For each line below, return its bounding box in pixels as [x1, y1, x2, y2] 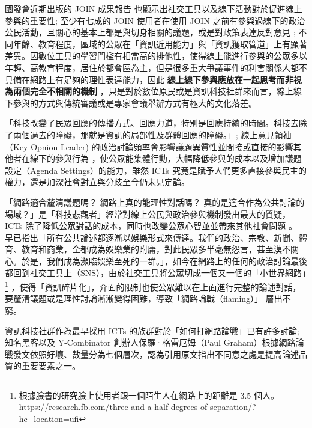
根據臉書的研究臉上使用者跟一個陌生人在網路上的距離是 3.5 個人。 [19, 388, 280, 401]
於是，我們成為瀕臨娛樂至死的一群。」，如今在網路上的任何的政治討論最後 [21, 254, 307, 267]
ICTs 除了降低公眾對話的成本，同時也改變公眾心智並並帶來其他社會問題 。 [5, 219, 297, 232]
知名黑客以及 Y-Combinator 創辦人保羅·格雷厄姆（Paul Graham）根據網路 [5, 336, 296, 349]
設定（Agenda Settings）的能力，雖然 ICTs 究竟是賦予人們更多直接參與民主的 [5, 164, 307, 176]
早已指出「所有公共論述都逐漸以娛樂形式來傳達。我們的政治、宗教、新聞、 [5, 231, 299, 243]
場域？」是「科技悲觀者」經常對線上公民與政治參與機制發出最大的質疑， [5, 207, 290, 220]
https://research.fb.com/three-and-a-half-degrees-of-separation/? [19, 400, 256, 413]
